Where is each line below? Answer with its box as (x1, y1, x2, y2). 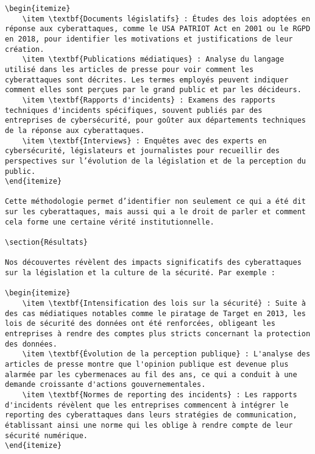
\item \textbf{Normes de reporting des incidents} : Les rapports (22, 390, 297, 399)
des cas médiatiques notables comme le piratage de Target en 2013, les (5, 309, 306, 318)
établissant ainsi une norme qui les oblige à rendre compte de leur (5, 420, 293, 430)
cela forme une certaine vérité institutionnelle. (5, 217, 214, 226)
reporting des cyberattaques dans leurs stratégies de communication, (5, 411, 297, 420)
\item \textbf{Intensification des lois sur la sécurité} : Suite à (22, 299, 306, 308)
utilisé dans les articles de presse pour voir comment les (5, 65, 254, 74)
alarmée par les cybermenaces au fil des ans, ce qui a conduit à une (5, 370, 297, 379)
